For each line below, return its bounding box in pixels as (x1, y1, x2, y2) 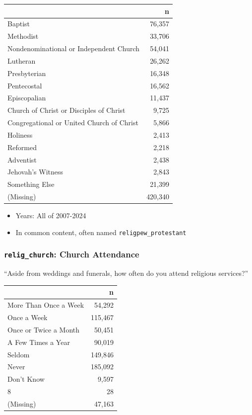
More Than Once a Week (7, 300, 84, 310)
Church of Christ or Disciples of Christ (7, 105, 126, 115)
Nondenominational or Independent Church (7, 43, 140, 54)
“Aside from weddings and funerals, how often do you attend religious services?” (4, 268, 249, 278)
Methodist (7, 31, 39, 41)
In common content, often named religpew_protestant (15, 227, 187, 237)
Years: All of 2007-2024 (15, 210, 86, 221)
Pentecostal (7, 80, 42, 90)
